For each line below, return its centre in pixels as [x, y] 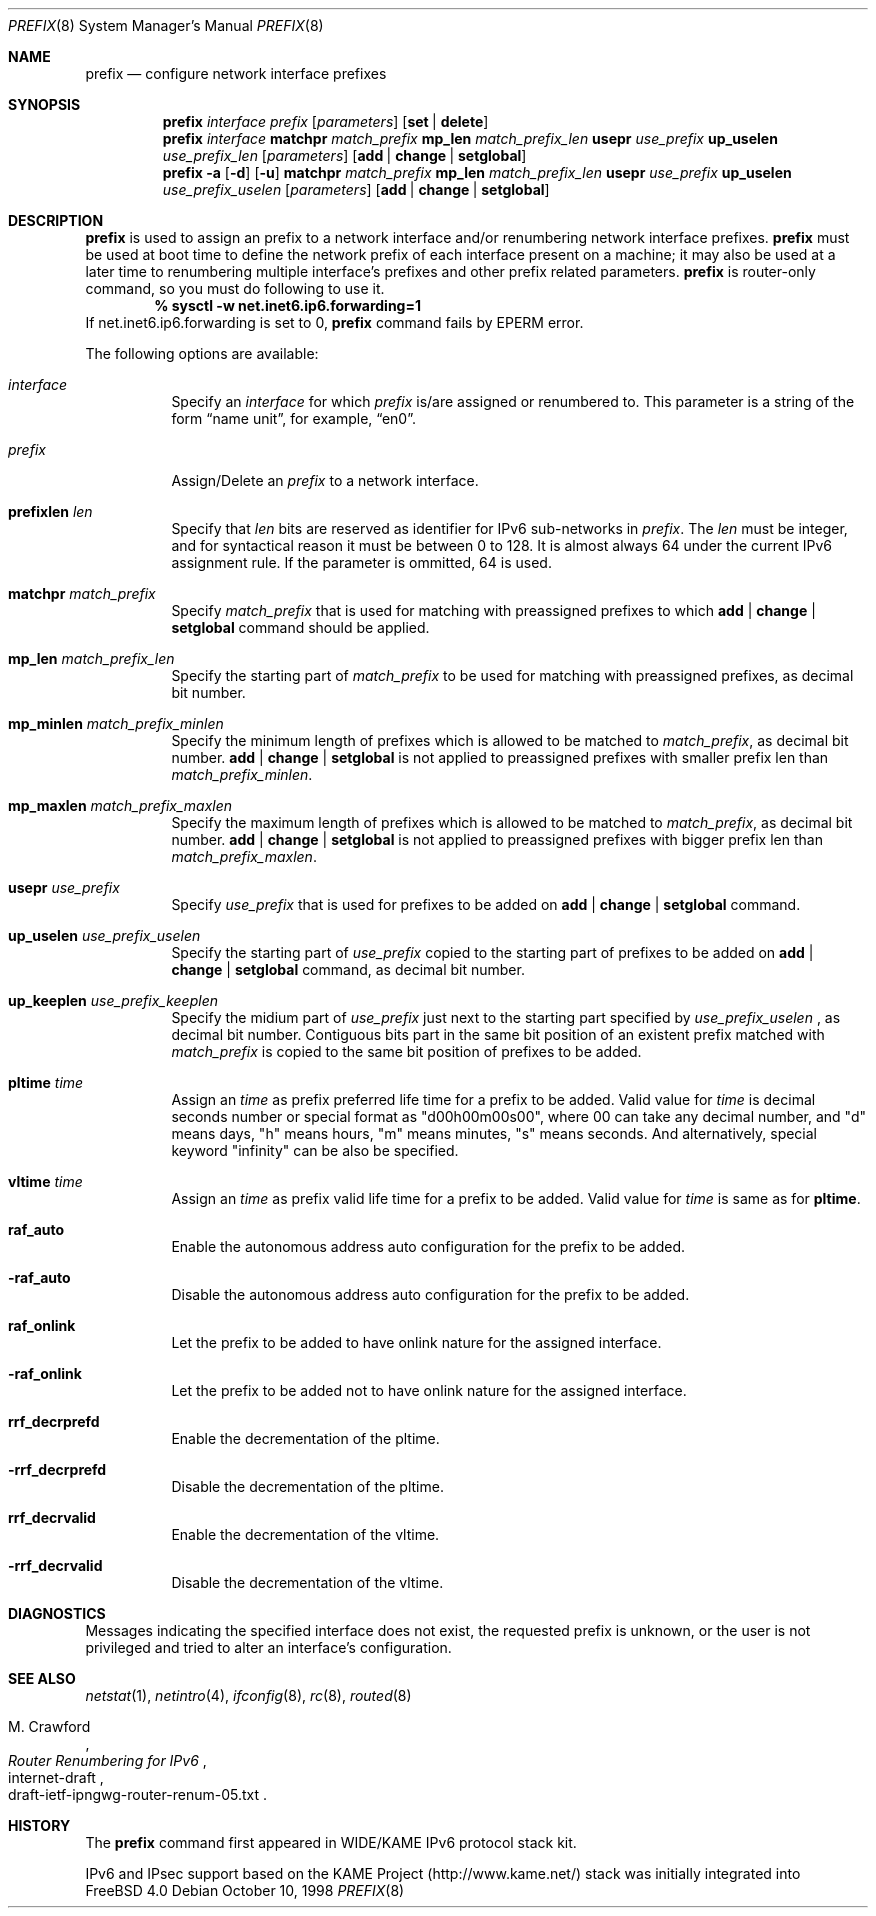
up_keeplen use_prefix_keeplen [113, 1000]
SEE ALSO [42, 1678]
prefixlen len [50, 511]
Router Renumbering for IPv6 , [107, 1760]
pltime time [46, 1082]
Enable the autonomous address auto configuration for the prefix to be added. [428, 1246]
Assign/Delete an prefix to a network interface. [325, 480]
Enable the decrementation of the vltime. [305, 1534]
